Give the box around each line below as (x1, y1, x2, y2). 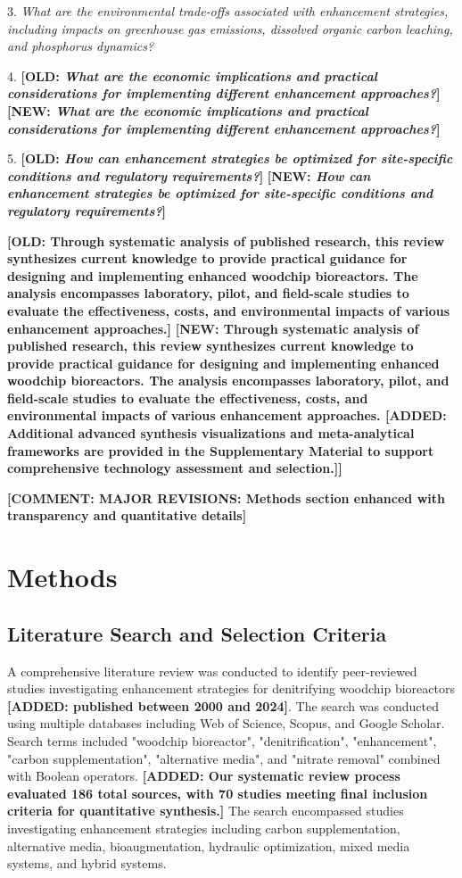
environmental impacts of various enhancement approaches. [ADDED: (7, 406, 447, 425)
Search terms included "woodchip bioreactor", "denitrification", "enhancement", (7, 731, 437, 750)
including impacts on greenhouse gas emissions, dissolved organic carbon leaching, (7, 19, 453, 37)
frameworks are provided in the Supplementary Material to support (7, 441, 434, 460)
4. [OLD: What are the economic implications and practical (7, 66, 377, 85)
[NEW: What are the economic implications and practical (7, 101, 369, 120)
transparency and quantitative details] (7, 506, 247, 525)
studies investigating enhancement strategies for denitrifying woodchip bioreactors (7, 679, 455, 698)
